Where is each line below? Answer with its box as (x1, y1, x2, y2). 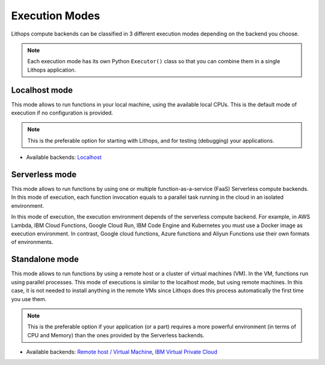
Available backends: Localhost (26, 154, 102, 161)
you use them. (11, 295, 47, 302)
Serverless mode (11, 169, 77, 179)
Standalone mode (11, 254, 79, 264)
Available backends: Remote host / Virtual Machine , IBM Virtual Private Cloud (26, 348, 218, 355)
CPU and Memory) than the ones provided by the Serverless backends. (27, 331, 205, 338)
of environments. (11, 239, 54, 246)
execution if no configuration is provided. (11, 109, 114, 117)
